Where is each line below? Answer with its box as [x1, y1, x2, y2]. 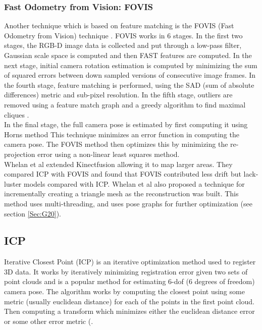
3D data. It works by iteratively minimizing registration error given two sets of [4, 266, 248, 277]
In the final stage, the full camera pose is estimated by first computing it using [4, 119, 248, 130]
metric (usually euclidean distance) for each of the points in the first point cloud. [4, 296, 254, 306]
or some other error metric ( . [4, 315, 93, 326]
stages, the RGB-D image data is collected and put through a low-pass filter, [4, 40, 242, 50]
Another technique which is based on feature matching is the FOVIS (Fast [4, 20, 234, 31]
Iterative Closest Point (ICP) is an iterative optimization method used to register [4, 256, 256, 267]
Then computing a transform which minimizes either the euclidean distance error [4, 306, 255, 316]
